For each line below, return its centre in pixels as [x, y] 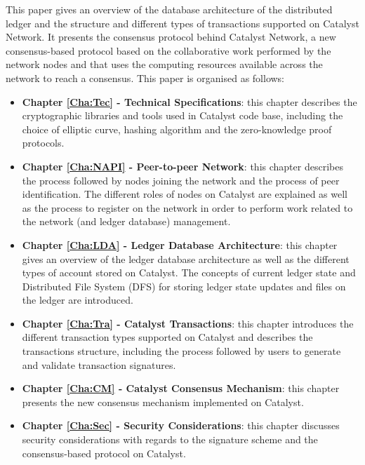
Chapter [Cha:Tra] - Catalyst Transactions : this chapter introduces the [188, 323]
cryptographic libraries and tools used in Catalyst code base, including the [182, 115]
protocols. [43, 143]
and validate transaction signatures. [99, 364]
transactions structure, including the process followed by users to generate [181, 351]
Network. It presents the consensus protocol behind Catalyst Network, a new [171, 37]
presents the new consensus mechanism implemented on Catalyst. [163, 402]
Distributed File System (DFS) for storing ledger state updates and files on [184, 286]
